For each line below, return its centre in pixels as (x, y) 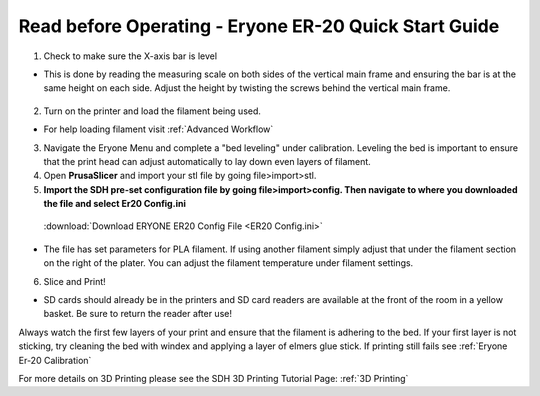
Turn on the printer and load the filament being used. (152, 111)
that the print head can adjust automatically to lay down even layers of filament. (207, 161)
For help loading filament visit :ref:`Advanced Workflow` (158, 129)
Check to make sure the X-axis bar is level (130, 56)
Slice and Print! (75, 281)
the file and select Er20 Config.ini (115, 204)
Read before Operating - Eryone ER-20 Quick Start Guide (259, 26)
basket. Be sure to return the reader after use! (137, 314)
